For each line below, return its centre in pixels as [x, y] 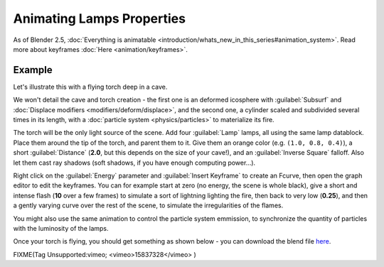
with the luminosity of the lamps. [61, 228]
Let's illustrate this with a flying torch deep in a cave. [90, 87]
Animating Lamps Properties [100, 18]
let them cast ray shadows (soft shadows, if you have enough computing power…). [134, 163]
